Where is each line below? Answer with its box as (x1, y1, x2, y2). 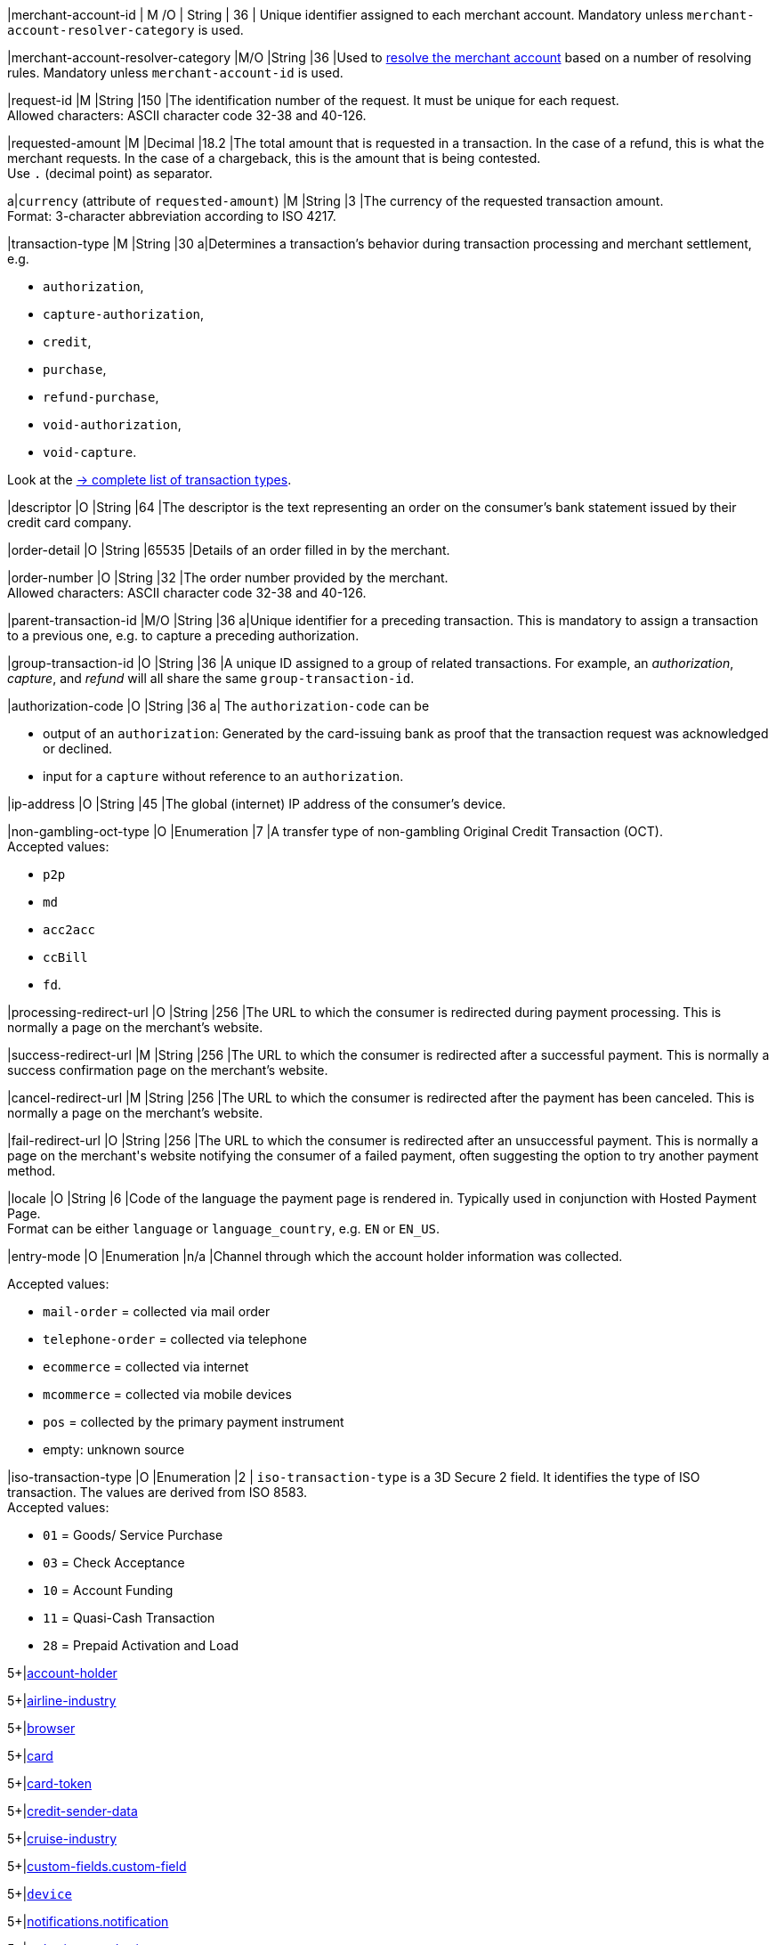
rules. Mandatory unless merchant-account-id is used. (7, 65, 344, 80)
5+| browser (7, 1721, 76, 1736)
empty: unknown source (43, 1442, 185, 1457)
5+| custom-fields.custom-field (7, 1859, 187, 1874)
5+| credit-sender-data (7, 1803, 138, 1819)
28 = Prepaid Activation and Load (43, 1638, 238, 1653)
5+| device (7, 1886, 72, 1901)
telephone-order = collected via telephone (43, 1331, 307, 1347)
